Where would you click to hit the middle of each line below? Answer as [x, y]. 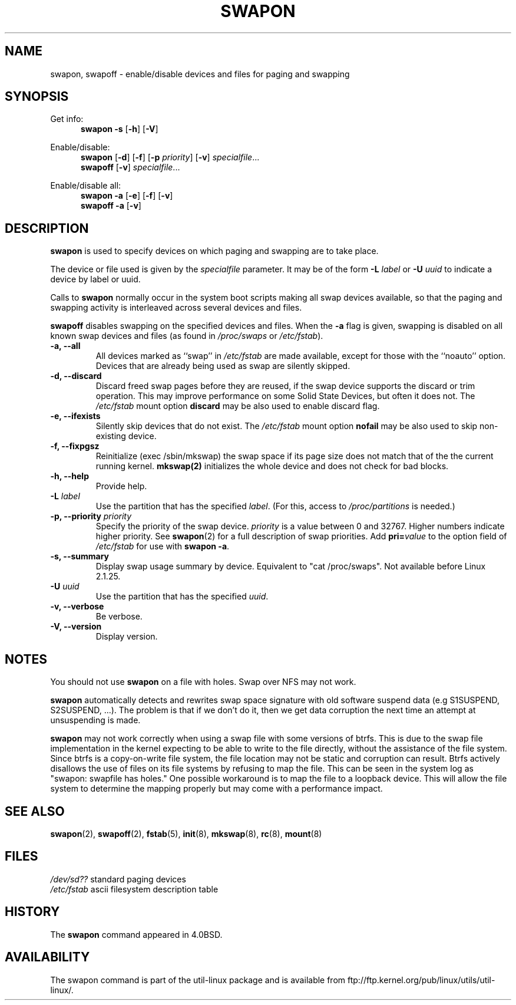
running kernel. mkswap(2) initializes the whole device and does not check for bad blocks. [272, 466]
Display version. [127, 637]
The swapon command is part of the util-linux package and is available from [198, 980]
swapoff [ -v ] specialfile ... [130, 167]
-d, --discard [76, 376]
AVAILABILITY [47, 957]
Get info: [67, 119]
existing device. [126, 436]
